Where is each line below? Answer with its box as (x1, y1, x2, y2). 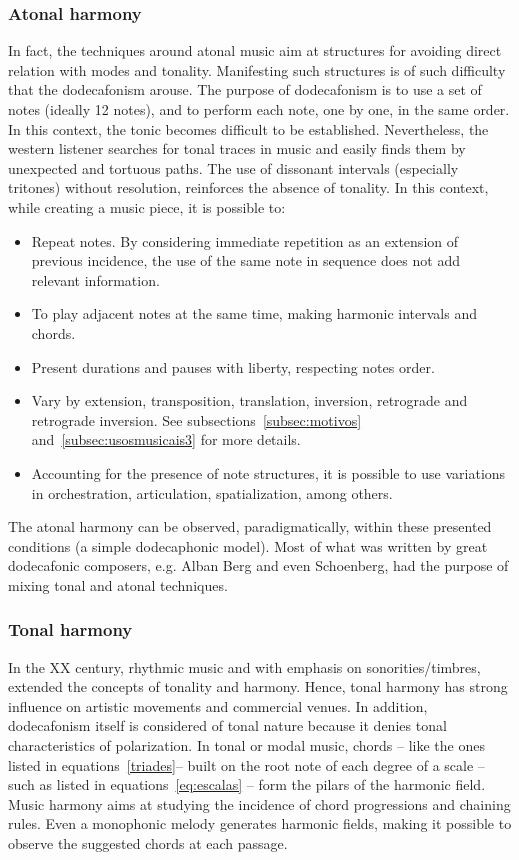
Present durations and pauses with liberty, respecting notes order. (31, 356, 435, 377)
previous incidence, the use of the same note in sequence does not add (31, 250, 460, 271)
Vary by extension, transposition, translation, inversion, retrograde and (31, 390, 468, 411)
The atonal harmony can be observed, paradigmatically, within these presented (8, 516, 492, 537)
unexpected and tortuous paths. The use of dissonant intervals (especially (8, 157, 459, 178)
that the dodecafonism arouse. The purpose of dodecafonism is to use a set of (8, 79, 482, 100)
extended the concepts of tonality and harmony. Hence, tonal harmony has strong (8, 676, 508, 697)
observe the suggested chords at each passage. (8, 833, 288, 854)
